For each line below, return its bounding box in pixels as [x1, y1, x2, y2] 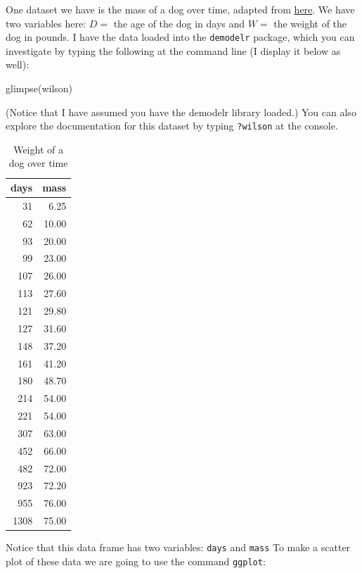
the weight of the [273, 15, 347, 30]
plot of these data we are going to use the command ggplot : [6, 553, 266, 568]
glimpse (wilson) [6, 81, 73, 96]
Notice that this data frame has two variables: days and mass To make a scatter [6, 540, 351, 555]
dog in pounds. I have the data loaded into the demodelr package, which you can [6, 30, 355, 44]
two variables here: [6, 15, 86, 30]
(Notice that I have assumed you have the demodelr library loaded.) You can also [6, 104, 356, 119]
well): [6, 57, 30, 72]
